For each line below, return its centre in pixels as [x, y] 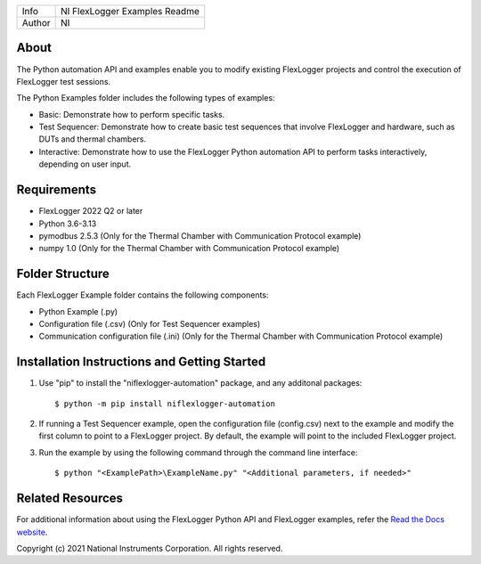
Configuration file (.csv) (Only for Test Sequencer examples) [150, 324]
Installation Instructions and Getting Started [141, 362]
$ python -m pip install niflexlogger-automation [165, 404]
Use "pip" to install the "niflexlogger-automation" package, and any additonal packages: [200, 383]
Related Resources [70, 499]
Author [36, 23]
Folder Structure [63, 274]
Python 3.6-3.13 [68, 224]
